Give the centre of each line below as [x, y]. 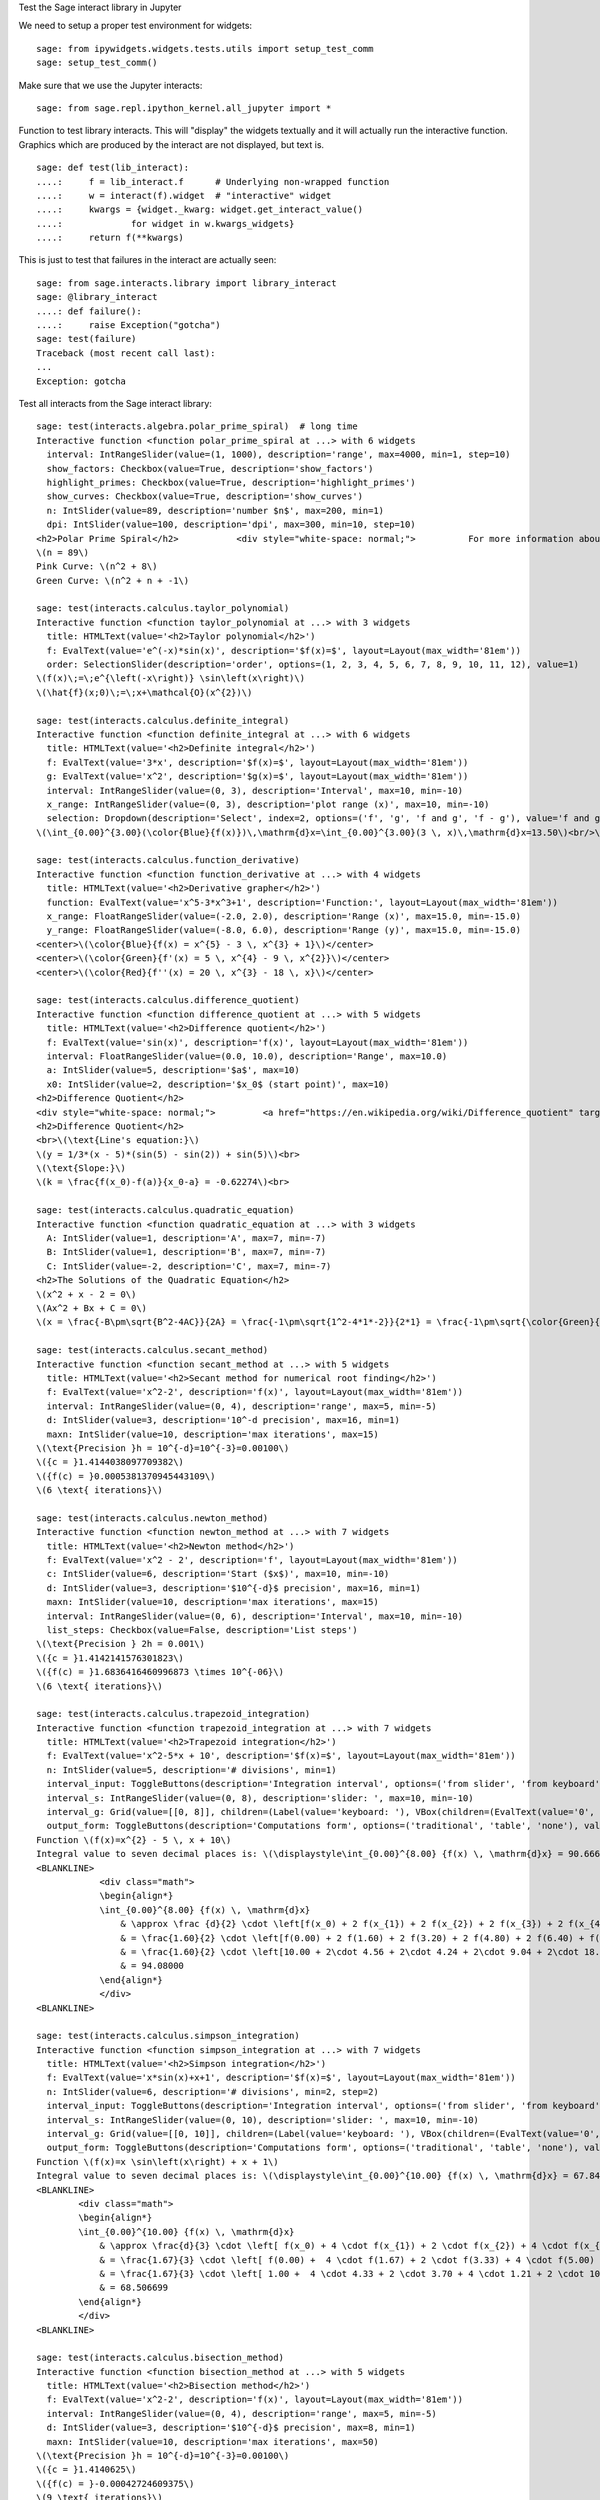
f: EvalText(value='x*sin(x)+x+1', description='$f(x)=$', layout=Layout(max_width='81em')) [281, 2078]
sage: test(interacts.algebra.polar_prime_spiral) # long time [197, 426]
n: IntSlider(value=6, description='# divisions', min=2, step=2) [212, 2091]
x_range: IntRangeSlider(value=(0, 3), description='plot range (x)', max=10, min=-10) [268, 804]
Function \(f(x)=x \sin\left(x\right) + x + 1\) [157, 2161]
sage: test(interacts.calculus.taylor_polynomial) [163, 608]
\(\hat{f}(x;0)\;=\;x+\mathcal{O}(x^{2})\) [144, 692]
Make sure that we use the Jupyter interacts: [110, 85]
